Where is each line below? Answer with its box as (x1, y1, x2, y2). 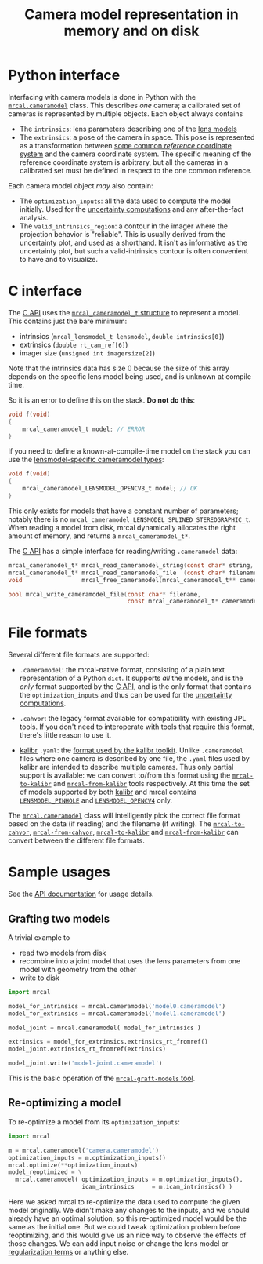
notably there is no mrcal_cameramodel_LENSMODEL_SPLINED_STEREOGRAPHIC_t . (8, 514, 251, 523)
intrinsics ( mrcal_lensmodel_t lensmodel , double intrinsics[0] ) (19, 331, 225, 341)
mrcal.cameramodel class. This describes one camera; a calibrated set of (8, 100, 241, 110)
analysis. (19, 213, 49, 222)
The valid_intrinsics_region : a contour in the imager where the (19, 221, 229, 231)
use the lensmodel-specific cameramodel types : (8, 455, 164, 464)
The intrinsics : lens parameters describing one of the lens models (19, 124, 237, 133)
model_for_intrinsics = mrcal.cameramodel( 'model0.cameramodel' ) (8, 1002, 225, 1010)
